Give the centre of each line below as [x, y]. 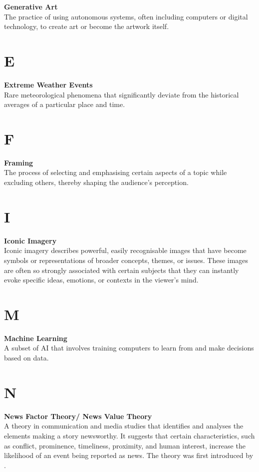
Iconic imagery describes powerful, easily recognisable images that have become [125, 250]
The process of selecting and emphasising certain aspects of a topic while [116, 172]
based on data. [26, 357]
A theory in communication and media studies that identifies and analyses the [124, 426]
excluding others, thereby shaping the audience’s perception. [96, 182]
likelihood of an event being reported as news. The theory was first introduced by [129, 455]
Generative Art [31, 6]
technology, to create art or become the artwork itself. [87, 26]
